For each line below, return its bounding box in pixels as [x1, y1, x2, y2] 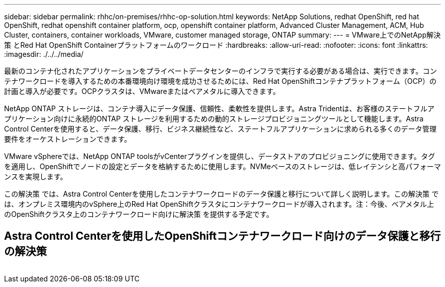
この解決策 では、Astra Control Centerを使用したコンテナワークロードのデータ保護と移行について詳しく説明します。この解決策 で [4, 189, 439, 198]
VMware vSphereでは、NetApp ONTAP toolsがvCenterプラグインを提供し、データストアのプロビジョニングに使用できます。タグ [4, 152, 435, 161]
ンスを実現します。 [4, 172, 68, 181]
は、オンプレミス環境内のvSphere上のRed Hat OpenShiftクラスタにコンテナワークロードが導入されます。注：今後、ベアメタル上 [4, 200, 434, 208]
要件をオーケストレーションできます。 [4, 135, 132, 143]
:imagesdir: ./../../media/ [4, 50, 84, 58]
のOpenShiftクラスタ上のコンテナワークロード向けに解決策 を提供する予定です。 [4, 210, 273, 218]
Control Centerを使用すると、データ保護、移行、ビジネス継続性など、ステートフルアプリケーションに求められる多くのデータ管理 [4, 124, 437, 133]
